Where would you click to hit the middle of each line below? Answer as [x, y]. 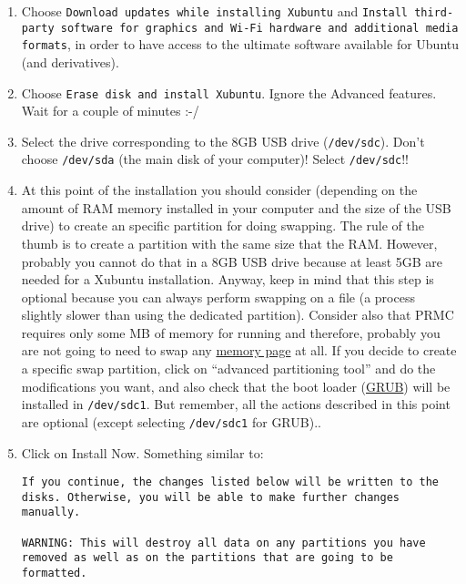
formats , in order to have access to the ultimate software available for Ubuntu [240, 44]
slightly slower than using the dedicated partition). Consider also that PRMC [238, 315]
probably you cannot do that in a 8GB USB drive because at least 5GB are [232, 261]
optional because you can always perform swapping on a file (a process [218, 297]
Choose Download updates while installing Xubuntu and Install [215, 11]
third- [434, 13]
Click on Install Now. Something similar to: [142, 452]
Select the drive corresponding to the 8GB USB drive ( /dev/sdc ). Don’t [223, 141]
